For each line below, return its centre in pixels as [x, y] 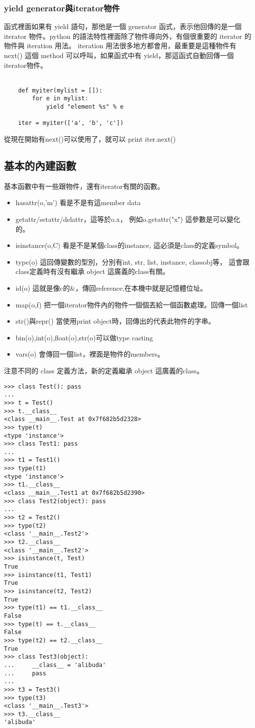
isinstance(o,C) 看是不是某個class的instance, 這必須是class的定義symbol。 [129, 245]
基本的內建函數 [40, 166]
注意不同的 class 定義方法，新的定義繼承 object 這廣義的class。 [104, 370]
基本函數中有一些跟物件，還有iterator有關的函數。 [84, 186]
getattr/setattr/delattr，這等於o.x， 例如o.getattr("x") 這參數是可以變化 [128, 219]
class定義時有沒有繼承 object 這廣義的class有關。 [92, 271]
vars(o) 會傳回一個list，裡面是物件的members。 [90, 354]
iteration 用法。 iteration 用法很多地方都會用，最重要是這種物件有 [131, 45]
